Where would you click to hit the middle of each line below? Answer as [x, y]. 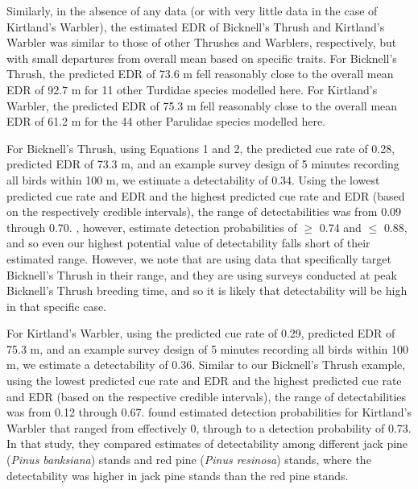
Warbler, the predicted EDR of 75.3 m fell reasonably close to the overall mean [202, 105]
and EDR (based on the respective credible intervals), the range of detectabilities [207, 396]
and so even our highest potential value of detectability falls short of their [188, 243]
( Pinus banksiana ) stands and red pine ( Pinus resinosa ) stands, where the [189, 460]
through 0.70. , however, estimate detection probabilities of [152, 227]
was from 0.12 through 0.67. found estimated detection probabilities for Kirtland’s [209, 412]
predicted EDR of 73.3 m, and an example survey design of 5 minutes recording [203, 164]
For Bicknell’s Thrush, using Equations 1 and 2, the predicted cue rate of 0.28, [201, 148]
